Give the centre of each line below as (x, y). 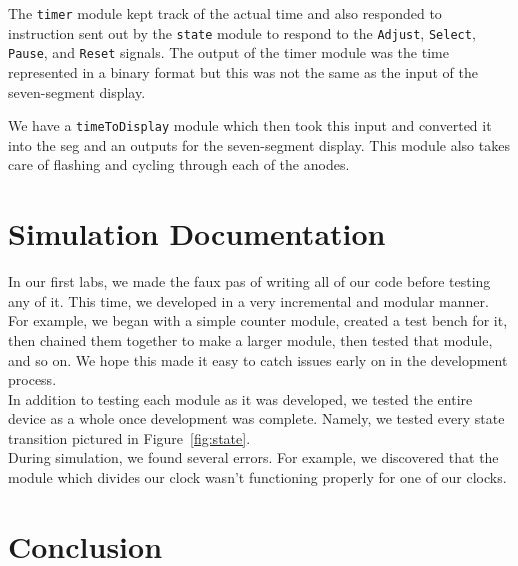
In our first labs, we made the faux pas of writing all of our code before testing (249, 281)
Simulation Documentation (197, 233)
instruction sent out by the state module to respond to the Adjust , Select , (242, 32)
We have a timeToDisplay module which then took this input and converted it (250, 125)
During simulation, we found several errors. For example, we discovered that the (253, 457)
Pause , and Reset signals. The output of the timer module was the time (228, 52)
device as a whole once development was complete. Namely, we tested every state (256, 418)
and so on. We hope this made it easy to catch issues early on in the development (258, 359)
